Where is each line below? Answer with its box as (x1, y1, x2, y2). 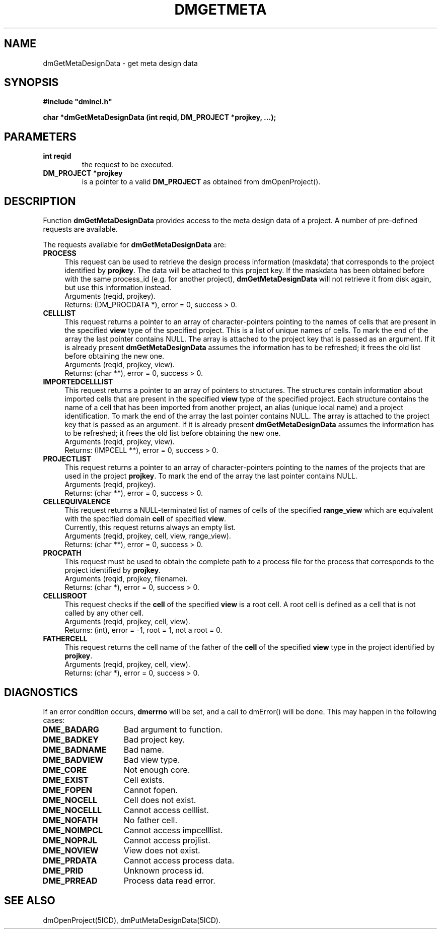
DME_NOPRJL (42, 835, 97, 845)
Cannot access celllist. (123, 805, 209, 815)
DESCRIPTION (4, 194, 76, 208)
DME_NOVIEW (42, 845, 99, 855)
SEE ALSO (4, 894, 55, 907)
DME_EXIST (42, 774, 89, 785)
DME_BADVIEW (42, 754, 104, 765)
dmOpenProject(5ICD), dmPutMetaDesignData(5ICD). (43, 915, 220, 924)
